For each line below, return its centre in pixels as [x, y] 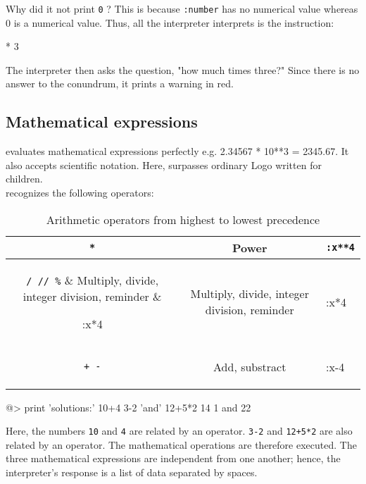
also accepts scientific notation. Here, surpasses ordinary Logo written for [164, 165]
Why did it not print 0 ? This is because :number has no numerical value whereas [182, 8]
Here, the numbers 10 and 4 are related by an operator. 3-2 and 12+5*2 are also [179, 431]
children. [24, 179]
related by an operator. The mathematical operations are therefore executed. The [181, 444]
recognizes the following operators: [80, 193]
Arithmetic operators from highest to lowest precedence [183, 219]
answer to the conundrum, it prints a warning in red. [120, 83]
